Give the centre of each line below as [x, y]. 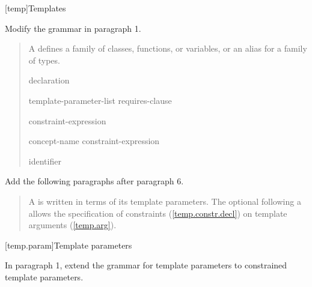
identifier [45, 161]
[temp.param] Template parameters [69, 245]
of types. [44, 60]
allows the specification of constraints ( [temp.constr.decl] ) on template [158, 213]
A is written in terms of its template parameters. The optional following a [165, 201]
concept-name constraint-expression [94, 141]
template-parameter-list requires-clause [100, 100]
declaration [49, 80]
